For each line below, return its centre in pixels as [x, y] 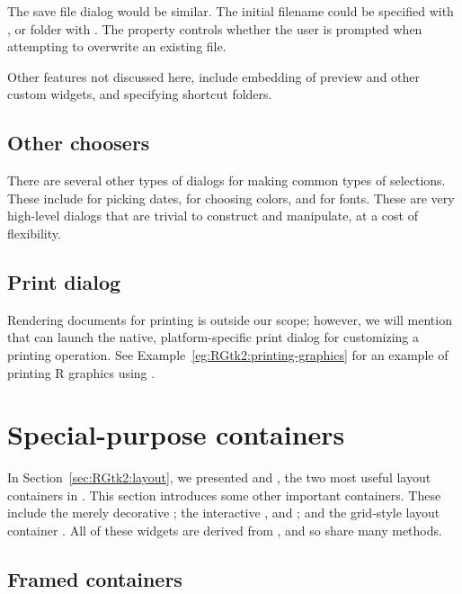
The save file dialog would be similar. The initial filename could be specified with [231, 11]
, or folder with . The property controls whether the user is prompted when [215, 28]
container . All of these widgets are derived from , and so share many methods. [225, 531]
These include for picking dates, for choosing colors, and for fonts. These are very [231, 198]
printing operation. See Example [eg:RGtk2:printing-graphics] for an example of [228, 354]
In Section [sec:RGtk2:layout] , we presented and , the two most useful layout [219, 477]
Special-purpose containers [176, 434]
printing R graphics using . [81, 372]
